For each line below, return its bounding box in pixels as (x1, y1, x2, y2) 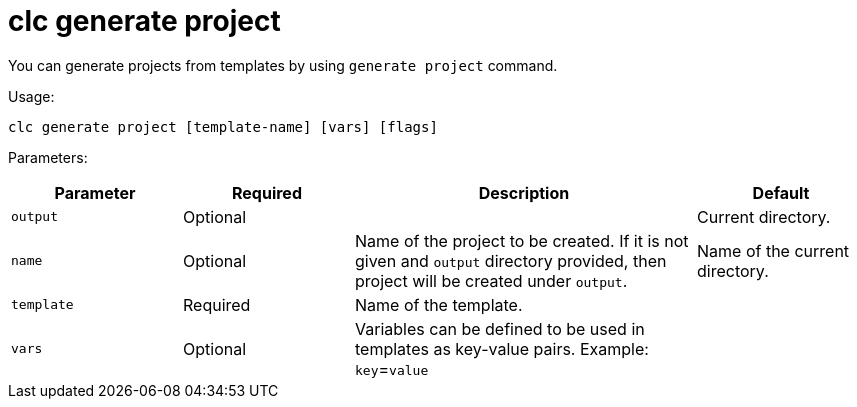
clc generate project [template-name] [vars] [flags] (8, 118, 438, 135)
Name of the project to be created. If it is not (355, 230, 689, 251)
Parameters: (8, 148, 88, 166)
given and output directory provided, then (355, 250, 667, 271)
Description (478, 182, 570, 203)
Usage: (8, 87, 55, 105)
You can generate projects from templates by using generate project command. (8, 56, 558, 74)
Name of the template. (355, 294, 523, 315)
